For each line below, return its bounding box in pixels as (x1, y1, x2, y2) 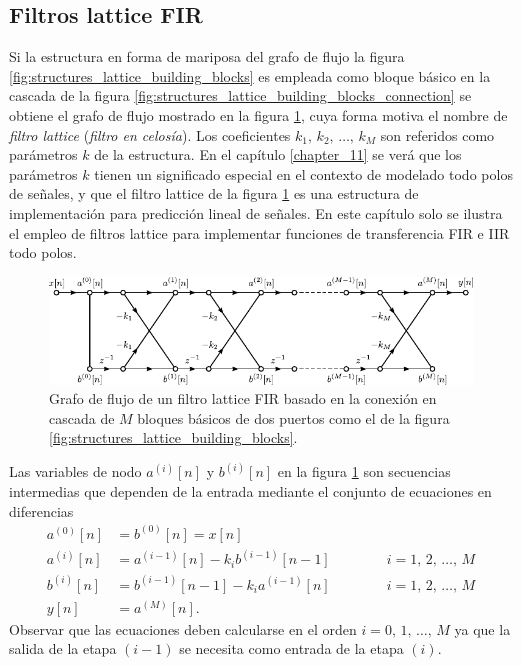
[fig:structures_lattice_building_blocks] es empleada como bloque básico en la (9, 65, 491, 86)
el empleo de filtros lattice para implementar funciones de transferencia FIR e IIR (9, 222, 510, 243)
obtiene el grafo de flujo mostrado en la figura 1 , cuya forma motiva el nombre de (9, 104, 508, 125)
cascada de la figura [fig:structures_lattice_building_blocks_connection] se (9, 85, 472, 106)
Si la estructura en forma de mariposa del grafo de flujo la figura (9, 46, 405, 67)
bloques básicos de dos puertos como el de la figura (137, 407, 450, 428)
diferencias (9, 500, 74, 521)
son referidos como (380, 124, 495, 145)
